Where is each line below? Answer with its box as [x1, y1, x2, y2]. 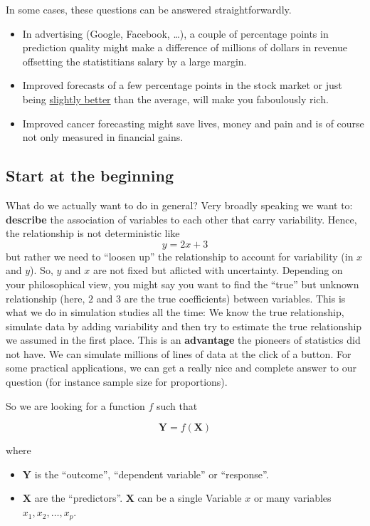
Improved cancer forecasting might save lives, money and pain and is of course [22, 115, 364, 130]
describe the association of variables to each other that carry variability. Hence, [6, 211, 357, 226]
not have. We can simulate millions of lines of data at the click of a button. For [6, 346, 351, 361]
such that [156, 398, 198, 413]
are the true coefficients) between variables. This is [124, 290, 346, 305]
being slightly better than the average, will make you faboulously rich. [22, 91, 329, 106]
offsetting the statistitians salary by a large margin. [22, 53, 247, 68]
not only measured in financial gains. [22, 130, 184, 144]
